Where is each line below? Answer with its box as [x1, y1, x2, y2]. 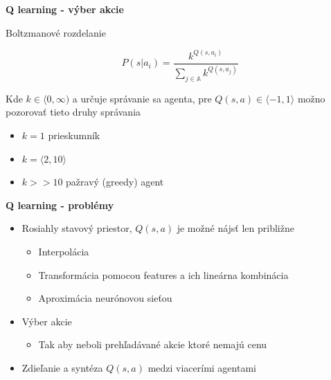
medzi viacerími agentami [147, 360, 256, 374]
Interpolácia [38, 244, 89, 258]
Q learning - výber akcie [6, 2, 124, 16]
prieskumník [48, 128, 100, 143]
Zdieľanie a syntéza [21, 360, 103, 374]
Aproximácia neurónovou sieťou [38, 291, 172, 305]
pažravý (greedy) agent [66, 174, 164, 189]
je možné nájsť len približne [177, 221, 294, 235]
